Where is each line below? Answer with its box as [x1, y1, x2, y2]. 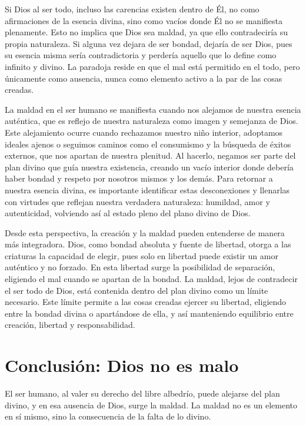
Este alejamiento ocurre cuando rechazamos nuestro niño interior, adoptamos [5, 126, 283, 138]
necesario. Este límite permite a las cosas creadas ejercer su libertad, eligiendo [5, 296, 287, 308]
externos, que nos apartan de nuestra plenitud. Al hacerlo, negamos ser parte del [5, 149, 296, 162]
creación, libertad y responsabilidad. [5, 318, 135, 331]
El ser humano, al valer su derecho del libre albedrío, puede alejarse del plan [5, 387, 280, 400]
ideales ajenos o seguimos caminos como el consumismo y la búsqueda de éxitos [5, 137, 291, 150]
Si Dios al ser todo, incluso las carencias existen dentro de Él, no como [5, 3, 260, 15]
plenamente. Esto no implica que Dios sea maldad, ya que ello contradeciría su [5, 26, 288, 38]
